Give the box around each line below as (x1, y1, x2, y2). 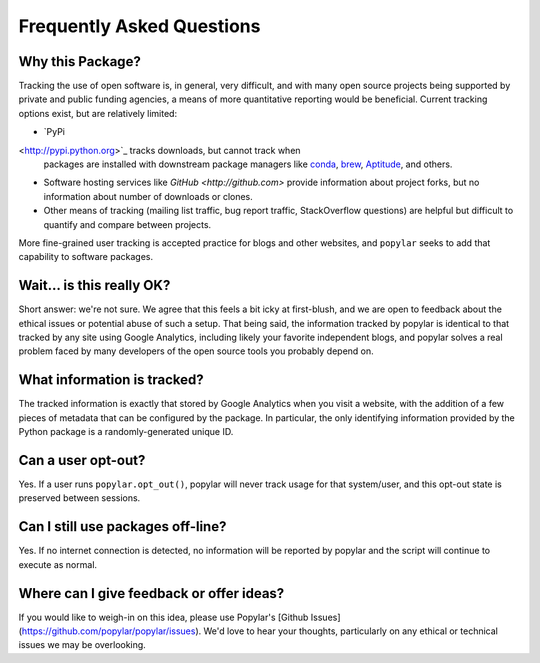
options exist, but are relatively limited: (18, 107, 178, 119)
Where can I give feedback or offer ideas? (18, 585, 285, 602)
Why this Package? (18, 53, 142, 70)
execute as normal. (18, 558, 98, 570)
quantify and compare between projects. (43, 218, 212, 230)
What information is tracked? (18, 371, 204, 389)
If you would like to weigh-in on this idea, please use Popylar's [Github (18, 611, 309, 623)
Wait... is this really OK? (18, 277, 171, 294)
